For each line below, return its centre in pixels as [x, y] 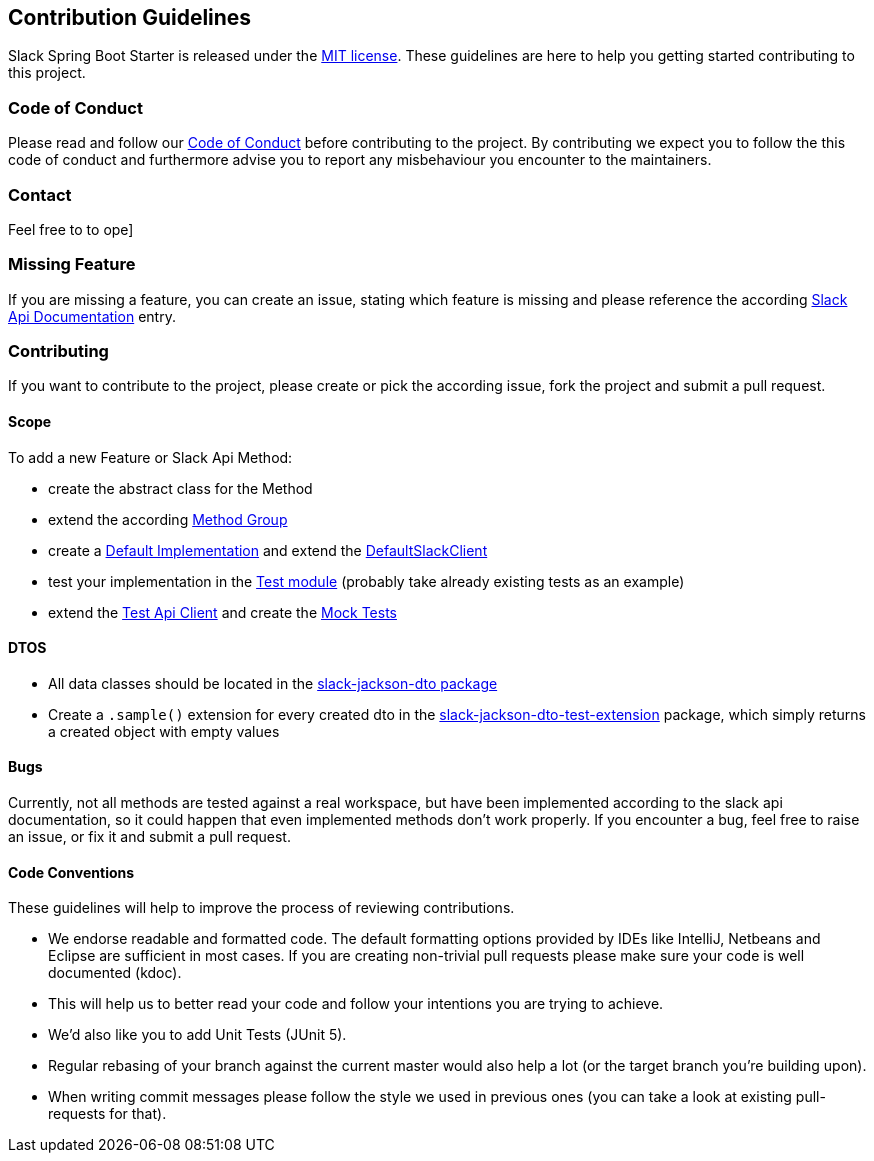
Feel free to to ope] [71, 229]
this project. [47, 73]
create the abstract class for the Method [180, 488]
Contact [40, 194]
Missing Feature [72, 264]
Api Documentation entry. [92, 316]
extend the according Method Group [168, 519]
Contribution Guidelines [130, 17]
